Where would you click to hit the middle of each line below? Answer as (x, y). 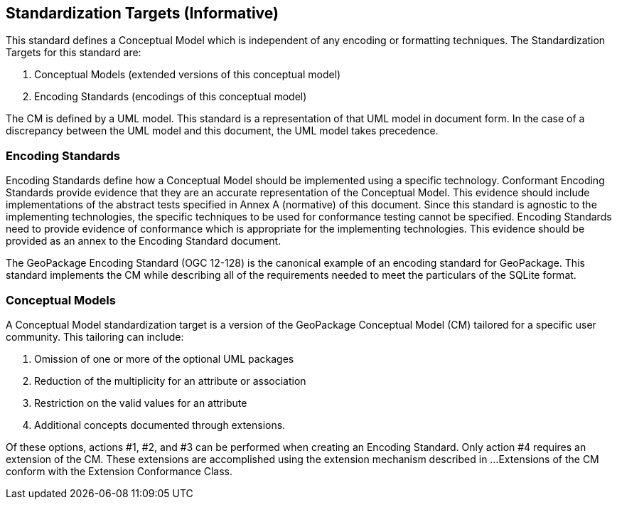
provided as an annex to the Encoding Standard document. (144, 241)
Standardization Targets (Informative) (142, 13)
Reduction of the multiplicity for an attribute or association (170, 381)
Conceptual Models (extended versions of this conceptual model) (188, 75)
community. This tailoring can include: (95, 336)
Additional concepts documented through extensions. (160, 425)
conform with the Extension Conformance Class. (119, 471)
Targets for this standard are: (74, 53)
